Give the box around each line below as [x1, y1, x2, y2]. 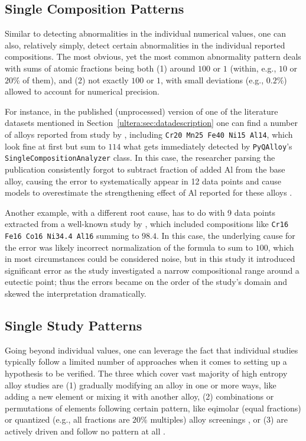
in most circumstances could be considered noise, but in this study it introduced [5, 252, 295, 265]
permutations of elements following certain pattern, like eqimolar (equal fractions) [5, 401, 301, 414]
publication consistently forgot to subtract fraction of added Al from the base [5, 163, 285, 175]
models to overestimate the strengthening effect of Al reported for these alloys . [5, 186, 292, 199]
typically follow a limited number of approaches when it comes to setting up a [5, 355, 287, 368]
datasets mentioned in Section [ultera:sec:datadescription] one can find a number [5, 116, 298, 129]
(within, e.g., [230, 61, 276, 74]
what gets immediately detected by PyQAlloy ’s [123, 140, 292, 152]
